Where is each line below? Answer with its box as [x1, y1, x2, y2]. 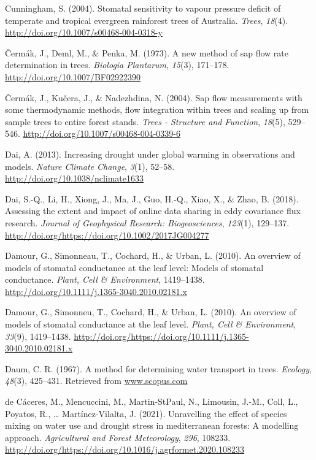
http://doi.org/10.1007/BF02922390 [5, 70, 141, 83]
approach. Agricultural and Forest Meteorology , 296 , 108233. [5, 431, 231, 443]
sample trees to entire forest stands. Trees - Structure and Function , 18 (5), [5, 115, 285, 128]
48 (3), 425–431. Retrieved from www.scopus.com [5, 374, 188, 387]
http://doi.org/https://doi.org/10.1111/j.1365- [74, 329, 249, 342]
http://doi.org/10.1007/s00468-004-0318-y [5, 26, 163, 39]
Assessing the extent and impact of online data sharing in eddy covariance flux [5, 204, 301, 217]
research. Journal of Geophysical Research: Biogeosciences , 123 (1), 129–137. [5, 216, 290, 229]
